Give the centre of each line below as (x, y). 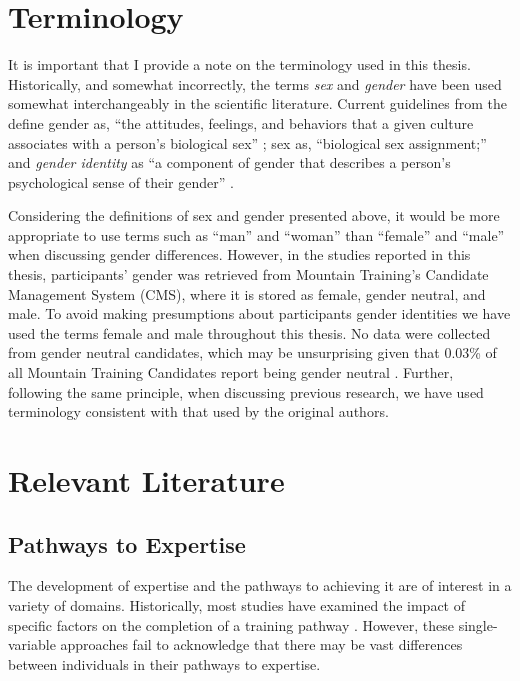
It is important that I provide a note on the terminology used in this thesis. (239, 64)
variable (32, 644)
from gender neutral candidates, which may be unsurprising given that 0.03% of (252, 352)
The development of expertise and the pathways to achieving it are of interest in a (260, 585)
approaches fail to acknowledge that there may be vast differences (261, 644)
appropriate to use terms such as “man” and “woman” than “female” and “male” (256, 234)
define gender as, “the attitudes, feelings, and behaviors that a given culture (241, 122)
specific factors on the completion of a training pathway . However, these (231, 624)
